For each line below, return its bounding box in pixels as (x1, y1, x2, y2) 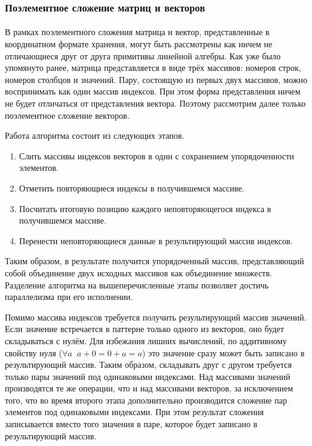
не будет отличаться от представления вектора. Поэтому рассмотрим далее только (5, 97, 306, 109)
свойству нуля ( (5, 346, 62, 359)
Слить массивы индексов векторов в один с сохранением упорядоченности (19, 149, 294, 162)
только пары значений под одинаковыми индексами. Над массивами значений (5, 370, 290, 382)
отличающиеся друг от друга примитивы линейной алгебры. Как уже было (5, 49, 281, 62)
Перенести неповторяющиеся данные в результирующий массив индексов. (19, 234, 293, 247)
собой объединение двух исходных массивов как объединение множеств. (5, 266, 272, 279)
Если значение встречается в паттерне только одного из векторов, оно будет (5, 322, 284, 335)
